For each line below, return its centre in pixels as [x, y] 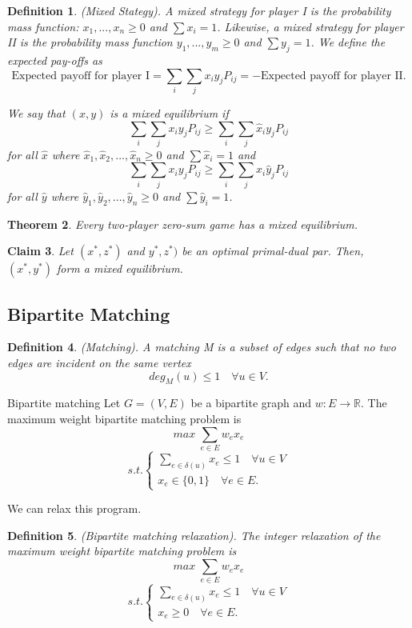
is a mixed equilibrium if [169, 112]
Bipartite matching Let [64, 403]
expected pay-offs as [55, 60]
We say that [36, 112]
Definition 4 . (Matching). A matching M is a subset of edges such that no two [202, 347]
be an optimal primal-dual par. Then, [273, 251]
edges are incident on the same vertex [99, 362]
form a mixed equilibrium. [120, 268]
